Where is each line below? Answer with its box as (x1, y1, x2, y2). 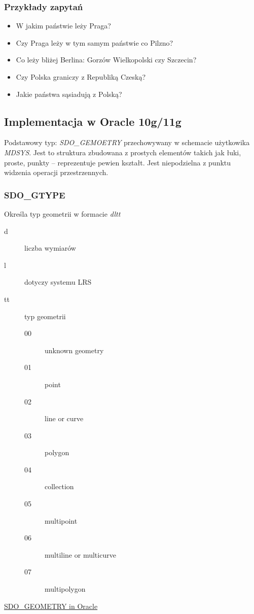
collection (45, 481, 74, 492)
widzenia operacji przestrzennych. (4, 167, 108, 178)
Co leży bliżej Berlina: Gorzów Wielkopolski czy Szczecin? (16, 54, 197, 65)
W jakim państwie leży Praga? (16, 20, 111, 31)
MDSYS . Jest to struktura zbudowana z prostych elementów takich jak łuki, (4, 147, 241, 157)
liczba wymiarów (24, 243, 76, 253)
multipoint (45, 515, 78, 526)
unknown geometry (45, 345, 104, 355)
